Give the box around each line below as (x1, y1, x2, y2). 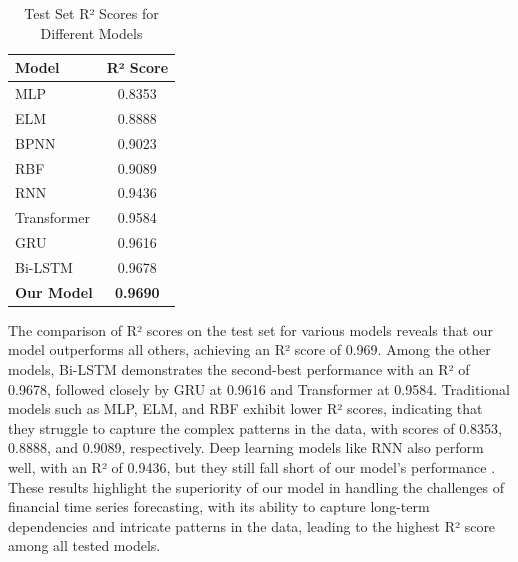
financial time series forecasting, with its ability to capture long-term (8, 496, 430, 517)
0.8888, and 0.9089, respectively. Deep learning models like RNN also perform (8, 437, 484, 458)
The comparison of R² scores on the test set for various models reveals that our (8, 319, 494, 340)
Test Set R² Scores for (24, 3, 159, 23)
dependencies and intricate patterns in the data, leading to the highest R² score (8, 515, 496, 536)
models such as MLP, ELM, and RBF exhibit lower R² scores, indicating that (8, 398, 483, 419)
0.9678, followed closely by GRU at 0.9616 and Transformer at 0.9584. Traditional (8, 378, 510, 399)
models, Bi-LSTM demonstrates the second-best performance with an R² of (8, 359, 470, 380)
